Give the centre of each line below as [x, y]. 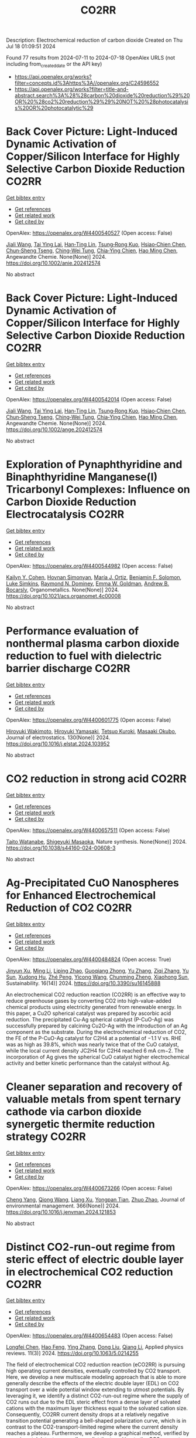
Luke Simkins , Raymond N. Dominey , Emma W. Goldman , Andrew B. [88, 583]
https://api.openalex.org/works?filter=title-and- [71, 89]
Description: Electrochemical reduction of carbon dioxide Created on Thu [94, 40]
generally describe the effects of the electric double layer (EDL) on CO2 [93, 1383]
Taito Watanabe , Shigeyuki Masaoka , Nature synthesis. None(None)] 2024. [97, 841]
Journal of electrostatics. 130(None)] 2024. [58, 737]
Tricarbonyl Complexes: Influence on [98, 490]
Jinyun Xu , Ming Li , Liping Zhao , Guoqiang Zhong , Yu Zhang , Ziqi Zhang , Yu [97, 970]
